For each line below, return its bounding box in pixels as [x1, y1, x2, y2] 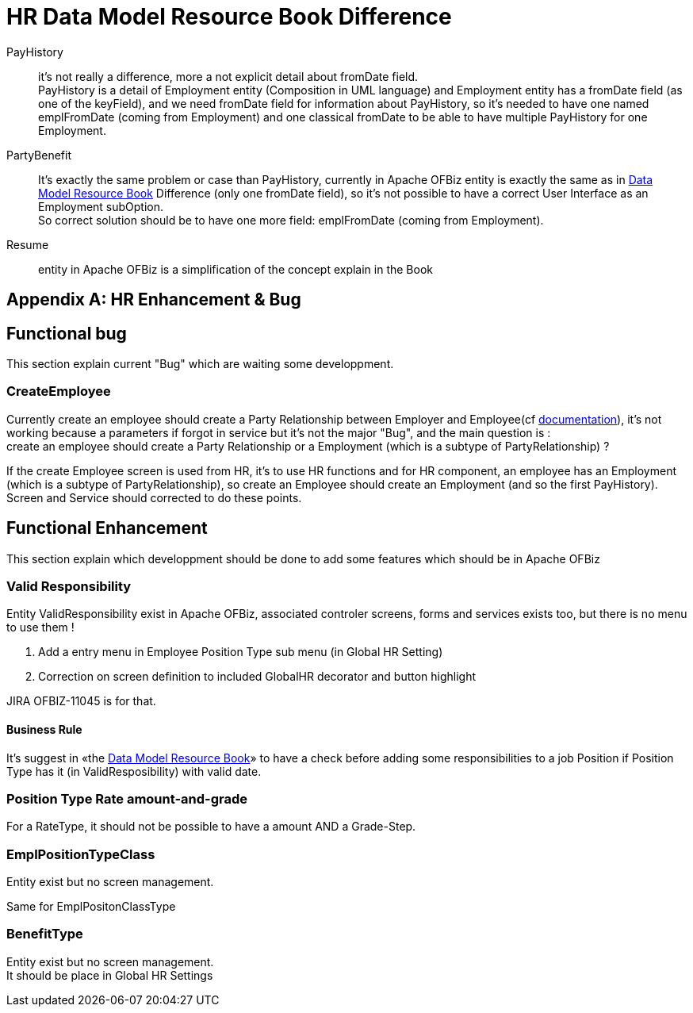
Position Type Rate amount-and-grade [6, 790, 248, 807]
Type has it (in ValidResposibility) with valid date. [6, 764, 262, 778]
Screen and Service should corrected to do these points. [6, 490, 302, 505]
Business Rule [6, 722, 82, 736]
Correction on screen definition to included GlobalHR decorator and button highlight [38, 670, 477, 684]
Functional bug [6, 323, 127, 343]
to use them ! [6, 620, 75, 635]
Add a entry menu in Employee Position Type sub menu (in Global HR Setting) [38, 645, 443, 659]
